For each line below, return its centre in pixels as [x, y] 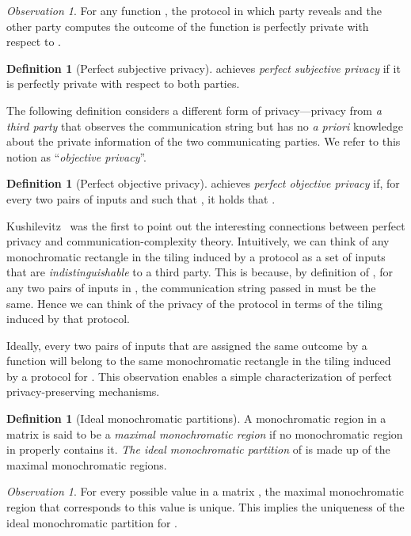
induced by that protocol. [68, 319]
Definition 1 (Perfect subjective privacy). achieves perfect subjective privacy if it [204, 68]
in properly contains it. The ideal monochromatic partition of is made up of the [198, 449]
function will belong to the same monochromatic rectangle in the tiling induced [199, 361]
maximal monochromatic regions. [87, 464]
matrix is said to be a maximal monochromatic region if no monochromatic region [205, 433]
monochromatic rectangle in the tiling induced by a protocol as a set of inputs [196, 256]
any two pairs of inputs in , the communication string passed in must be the [191, 287]
